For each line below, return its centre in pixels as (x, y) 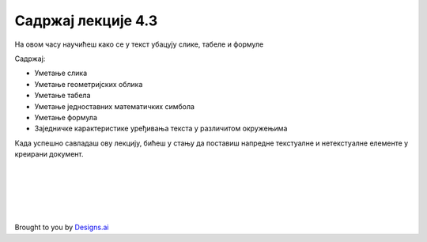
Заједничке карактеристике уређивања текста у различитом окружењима (161, 129)
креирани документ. (49, 154)
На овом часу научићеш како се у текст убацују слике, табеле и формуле (139, 44)
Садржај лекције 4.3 (86, 21)
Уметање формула (66, 117)
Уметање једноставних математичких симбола (115, 106)
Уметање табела (62, 96)
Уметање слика (61, 73)
